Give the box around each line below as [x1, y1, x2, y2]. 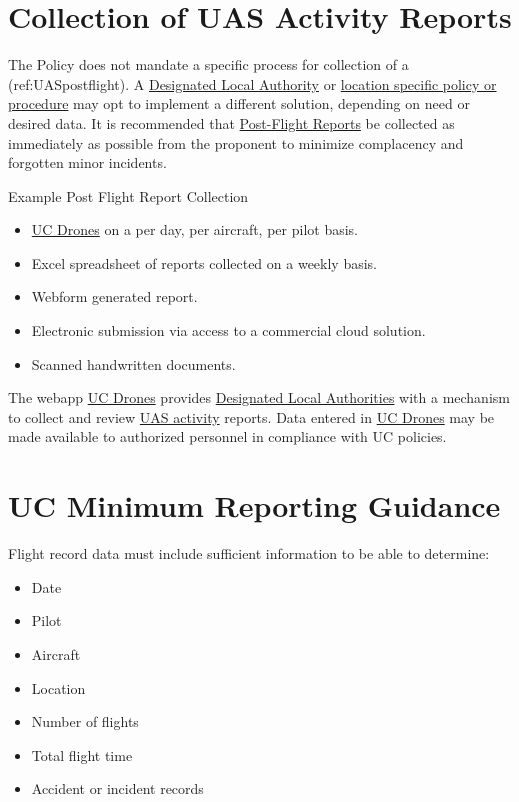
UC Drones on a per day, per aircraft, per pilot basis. [31, 219, 358, 240]
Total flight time [31, 744, 133, 765]
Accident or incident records [31, 778, 204, 799]
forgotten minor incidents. [8, 152, 167, 173]
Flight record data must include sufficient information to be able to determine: [8, 543, 490, 564]
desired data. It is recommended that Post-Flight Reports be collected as [8, 112, 455, 133]
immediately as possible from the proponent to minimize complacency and [8, 132, 464, 153]
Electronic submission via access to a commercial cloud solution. [31, 320, 426, 341]
